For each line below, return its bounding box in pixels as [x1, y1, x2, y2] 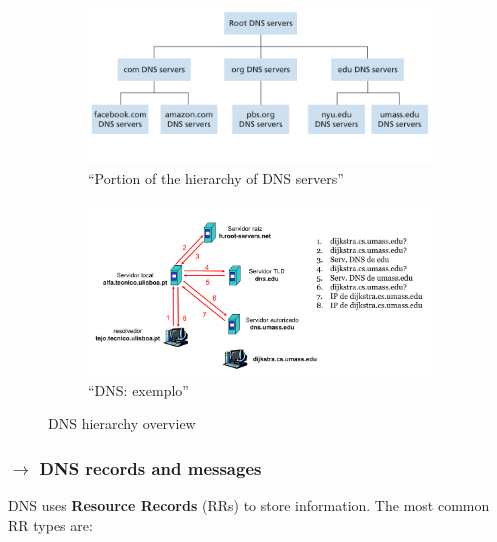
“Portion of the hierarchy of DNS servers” [88, 167, 344, 188]
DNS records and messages [39, 455, 262, 480]
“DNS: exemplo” [88, 379, 189, 400]
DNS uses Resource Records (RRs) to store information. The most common [8, 495, 490, 516]
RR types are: [8, 514, 93, 535]
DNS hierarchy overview [48, 413, 196, 434]
